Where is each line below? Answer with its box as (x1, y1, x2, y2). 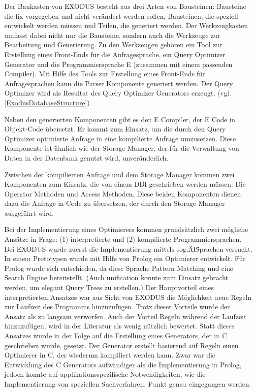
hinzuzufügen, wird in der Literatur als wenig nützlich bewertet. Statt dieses (4, 321, 235, 331)
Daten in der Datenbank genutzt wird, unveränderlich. (4, 152, 169, 163)
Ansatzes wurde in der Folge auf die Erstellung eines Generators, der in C (4, 330, 227, 340)
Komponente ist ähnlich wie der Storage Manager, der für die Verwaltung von (4, 143, 239, 153)
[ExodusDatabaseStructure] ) (4, 97, 90, 107)
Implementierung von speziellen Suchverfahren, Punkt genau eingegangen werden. (4, 378, 251, 389)
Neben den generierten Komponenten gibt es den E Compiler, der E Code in (4, 114, 235, 124)
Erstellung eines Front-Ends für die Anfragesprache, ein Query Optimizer (4, 49, 225, 59)
